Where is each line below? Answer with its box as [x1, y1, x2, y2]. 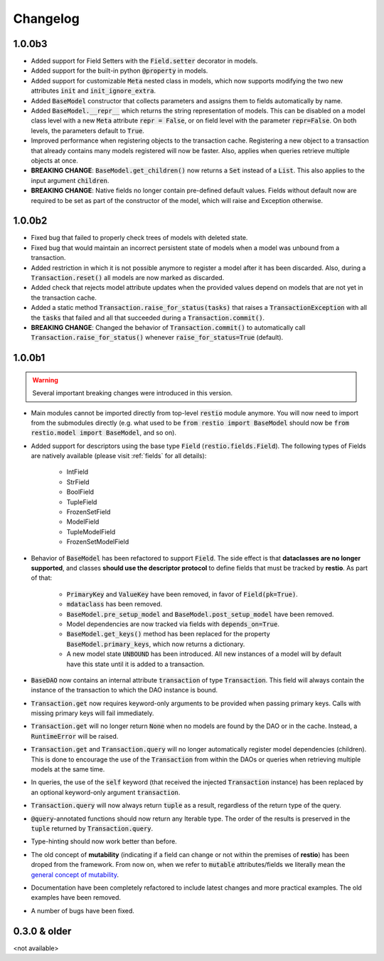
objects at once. [31, 156, 78, 165]
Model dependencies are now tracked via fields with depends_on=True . [66, 620, 280, 628]
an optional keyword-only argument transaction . [31, 788, 181, 796]
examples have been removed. [31, 893, 121, 902]
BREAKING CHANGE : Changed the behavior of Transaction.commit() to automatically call [31, 323, 306, 331]
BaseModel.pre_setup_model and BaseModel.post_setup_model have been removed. [66, 610, 334, 618]
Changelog [13, 11, 80, 26]
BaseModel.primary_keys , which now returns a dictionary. [66, 640, 245, 648]
